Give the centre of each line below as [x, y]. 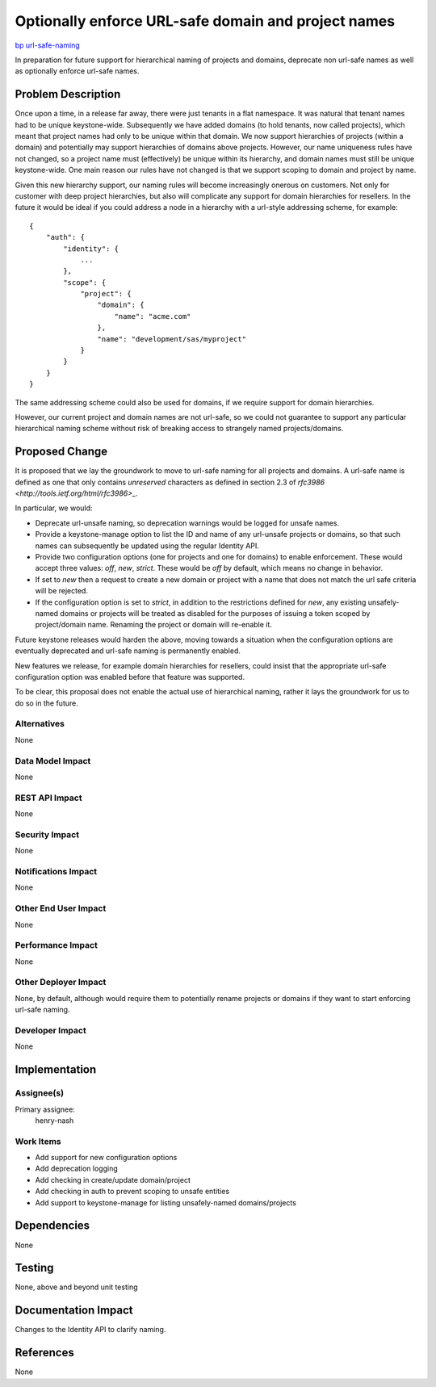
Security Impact [47, 834]
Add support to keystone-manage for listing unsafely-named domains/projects [166, 1202]
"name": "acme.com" [153, 316]
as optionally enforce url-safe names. [77, 71]
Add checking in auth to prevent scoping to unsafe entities [132, 1192]
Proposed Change [61, 452]
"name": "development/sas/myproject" [172, 339]
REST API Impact [48, 798]
